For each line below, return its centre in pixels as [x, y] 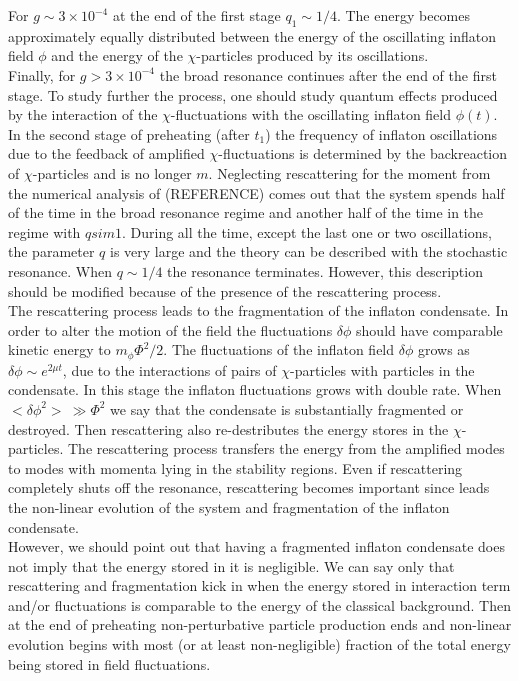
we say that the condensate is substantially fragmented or [287, 408]
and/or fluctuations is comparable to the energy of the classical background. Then [259, 604]
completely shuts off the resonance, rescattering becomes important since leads [249, 487]
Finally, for [42, 74]
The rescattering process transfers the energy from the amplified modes [286, 448]
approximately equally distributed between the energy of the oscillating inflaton [252, 35]
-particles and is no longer [112, 172]
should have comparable [429, 329]
